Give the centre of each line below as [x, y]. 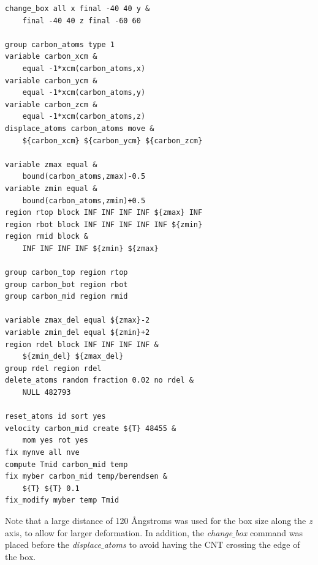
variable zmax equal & [51, 164]
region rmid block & [47, 237]
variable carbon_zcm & [51, 104]
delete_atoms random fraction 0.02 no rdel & [99, 380]
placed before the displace [53, 544]
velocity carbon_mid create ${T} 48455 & [91, 428]
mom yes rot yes [55, 440]
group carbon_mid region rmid [66, 297]
